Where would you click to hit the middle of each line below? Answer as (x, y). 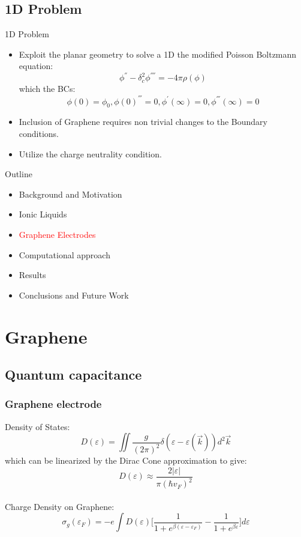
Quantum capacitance (73, 375)
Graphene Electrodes (57, 234)
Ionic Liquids (43, 214)
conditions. (39, 133)
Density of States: (37, 426)
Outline (19, 174)
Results (32, 275)
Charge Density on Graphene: (60, 506)
